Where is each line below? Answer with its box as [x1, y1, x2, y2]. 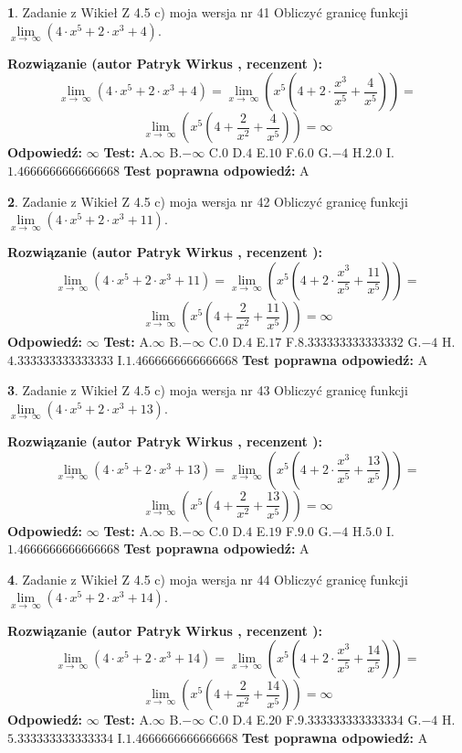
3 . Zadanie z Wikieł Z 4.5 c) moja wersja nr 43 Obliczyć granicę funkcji [7, 381, 408, 400]
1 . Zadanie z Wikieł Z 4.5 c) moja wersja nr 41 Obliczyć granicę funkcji [7, 3, 408, 21]
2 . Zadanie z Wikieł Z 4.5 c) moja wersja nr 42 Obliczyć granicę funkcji [7, 191, 408, 210]
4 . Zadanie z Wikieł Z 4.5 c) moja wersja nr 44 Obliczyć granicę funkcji [7, 569, 408, 588]
